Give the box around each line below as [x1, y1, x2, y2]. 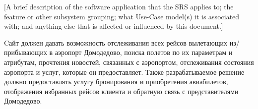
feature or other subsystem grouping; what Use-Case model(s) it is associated [4, 11, 240, 21]
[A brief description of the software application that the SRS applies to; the [4, 1, 234, 11]
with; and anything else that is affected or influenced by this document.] [4, 21, 223, 31]
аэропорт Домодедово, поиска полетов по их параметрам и [55, 47, 233, 57]
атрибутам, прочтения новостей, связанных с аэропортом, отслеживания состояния [4, 56, 254, 67]
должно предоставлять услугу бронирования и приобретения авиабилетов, [4, 76, 228, 87]
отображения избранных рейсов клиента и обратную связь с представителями [4, 86, 239, 96]
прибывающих [4, 47, 47, 57]
